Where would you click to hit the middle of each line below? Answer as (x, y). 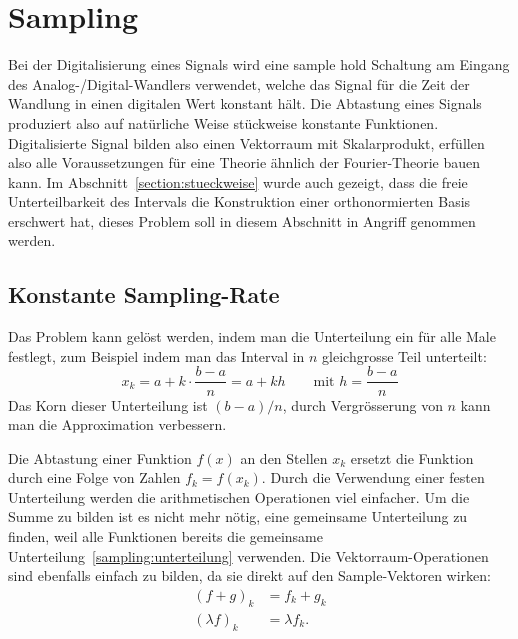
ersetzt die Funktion (412, 457)
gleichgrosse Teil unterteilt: (404, 355)
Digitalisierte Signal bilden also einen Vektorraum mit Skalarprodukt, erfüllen (246, 142)
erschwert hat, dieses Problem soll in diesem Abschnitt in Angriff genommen (242, 220)
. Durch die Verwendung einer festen (373, 477)
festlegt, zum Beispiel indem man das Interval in (156, 355)
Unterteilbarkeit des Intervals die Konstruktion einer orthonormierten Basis (239, 201)
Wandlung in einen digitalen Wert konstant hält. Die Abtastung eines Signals (245, 103)
